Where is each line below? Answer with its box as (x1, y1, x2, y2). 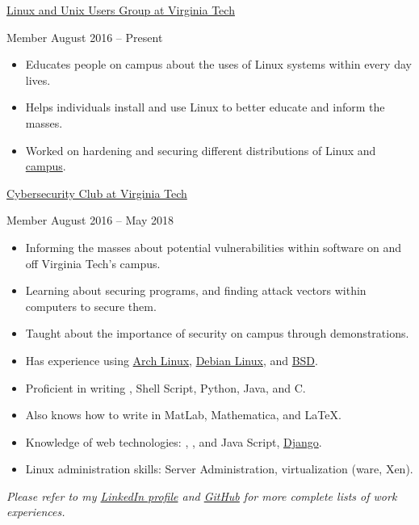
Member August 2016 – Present (6, 28, 163, 45)
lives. (25, 71, 51, 88)
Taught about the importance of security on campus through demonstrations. (25, 325, 409, 342)
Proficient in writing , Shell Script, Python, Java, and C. (25, 379, 306, 396)
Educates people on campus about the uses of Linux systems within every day (25, 56, 412, 73)
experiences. (6, 503, 65, 520)
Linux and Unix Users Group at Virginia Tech (6, 2, 235, 18)
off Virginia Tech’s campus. (25, 254, 161, 271)
